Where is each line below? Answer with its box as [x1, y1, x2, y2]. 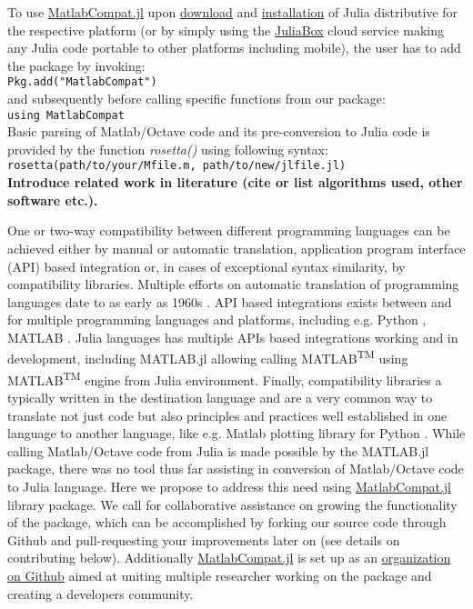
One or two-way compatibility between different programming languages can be [7, 221, 450, 240]
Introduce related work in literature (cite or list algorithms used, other [7, 173, 463, 192]
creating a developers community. [7, 584, 194, 603]
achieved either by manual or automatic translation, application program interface [7, 238, 466, 257]
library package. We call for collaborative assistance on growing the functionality [7, 494, 458, 514]
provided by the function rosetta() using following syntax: [7, 139, 328, 158]
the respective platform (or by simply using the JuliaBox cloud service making [7, 20, 444, 39]
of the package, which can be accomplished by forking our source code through [7, 513, 447, 532]
